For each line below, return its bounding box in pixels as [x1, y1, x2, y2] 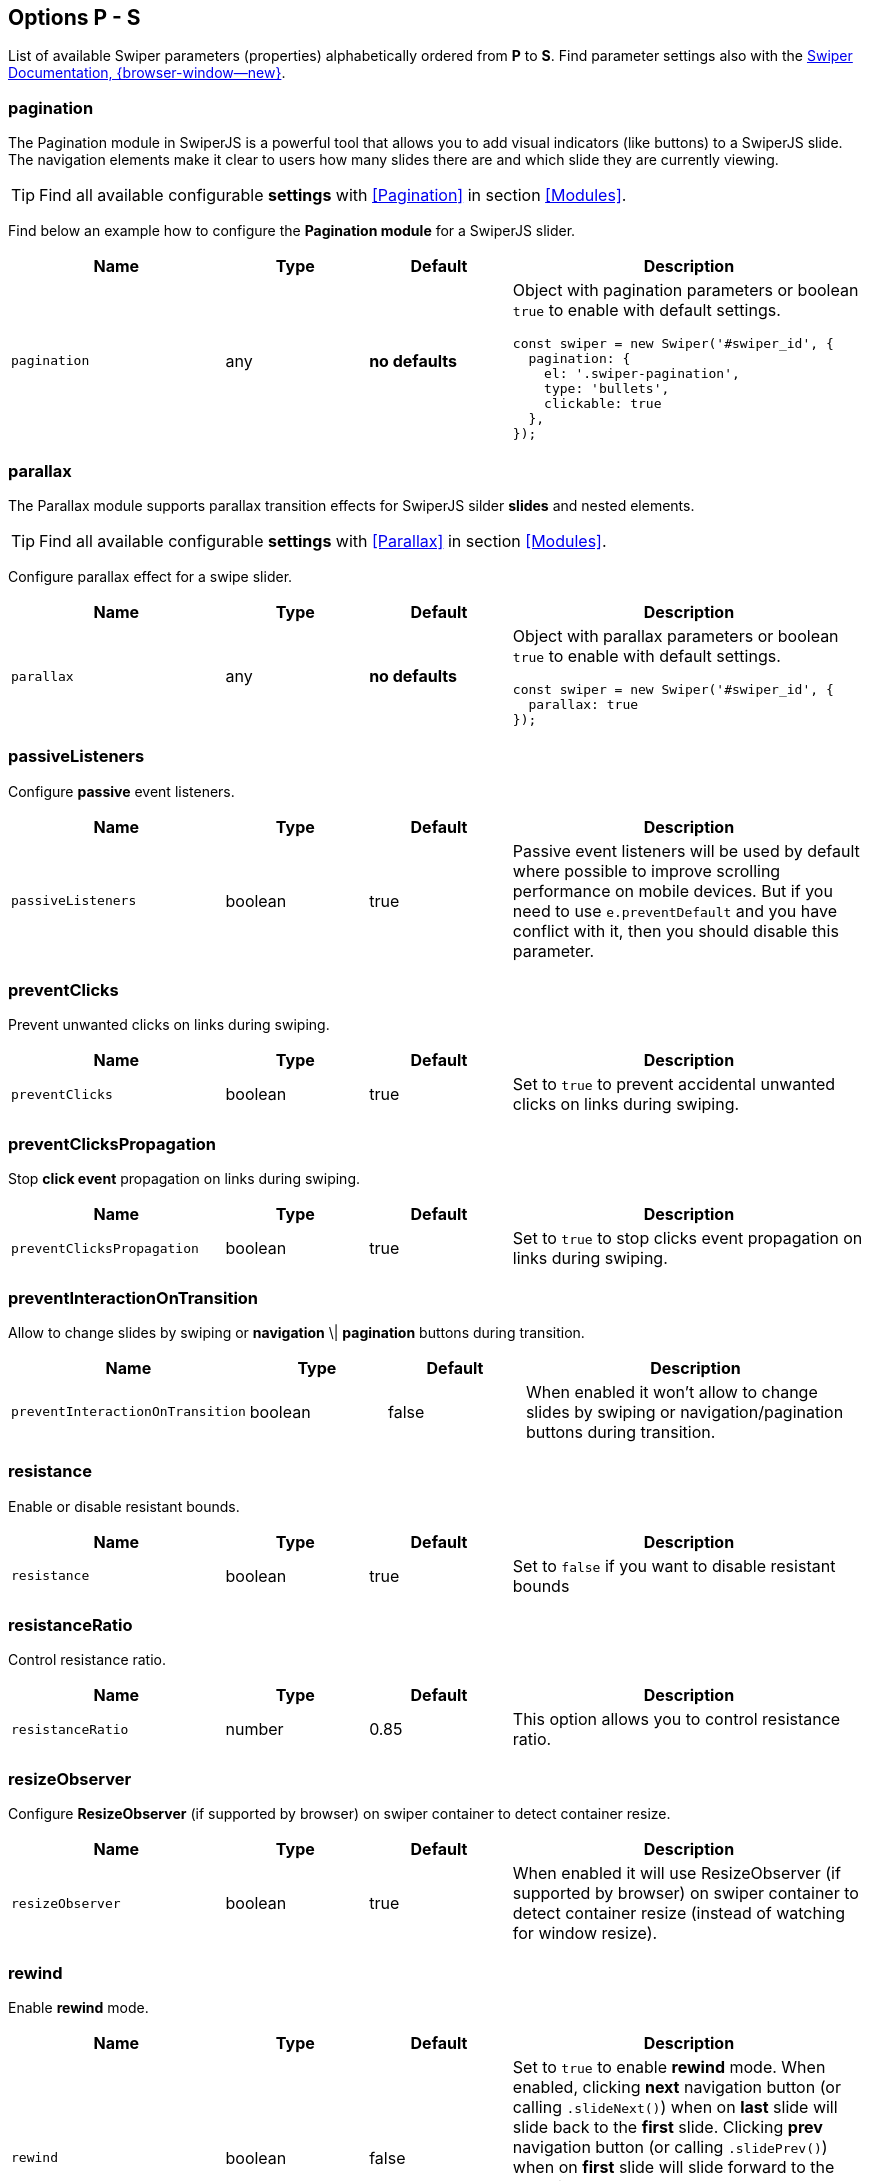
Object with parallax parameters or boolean [512, 625, 839, 646]
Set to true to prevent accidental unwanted [512, 1074, 836, 1095]
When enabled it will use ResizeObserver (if [512, 1863, 841, 1884]
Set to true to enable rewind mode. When [512, 2056, 826, 2077]
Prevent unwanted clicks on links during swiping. [8, 1016, 330, 1034]
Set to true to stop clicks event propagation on [512, 1228, 863, 1249]
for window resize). [512, 1923, 658, 1944]
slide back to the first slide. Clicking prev [512, 2116, 823, 2137]
